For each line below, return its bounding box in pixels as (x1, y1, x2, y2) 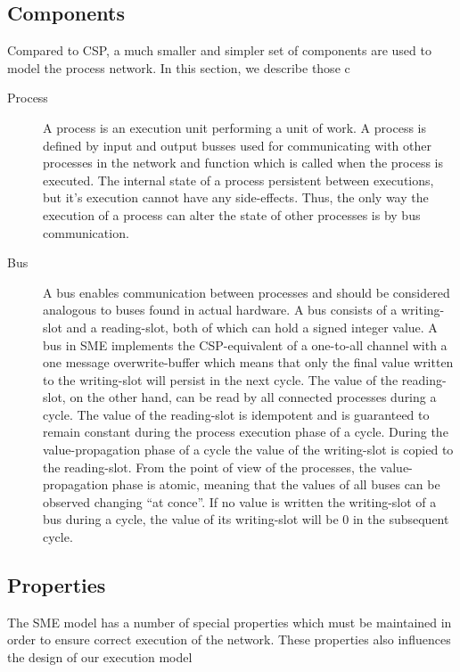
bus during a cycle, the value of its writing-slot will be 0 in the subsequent (43, 510, 449, 529)
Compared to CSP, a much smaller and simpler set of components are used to (7, 41, 431, 60)
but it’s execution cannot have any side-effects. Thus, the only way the (43, 188, 429, 207)
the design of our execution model (7, 648, 193, 667)
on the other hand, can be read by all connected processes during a (70, 388, 437, 406)
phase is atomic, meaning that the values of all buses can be (111, 475, 440, 494)
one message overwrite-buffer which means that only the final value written (43, 353, 454, 372)
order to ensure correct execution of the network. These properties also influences (7, 630, 451, 649)
